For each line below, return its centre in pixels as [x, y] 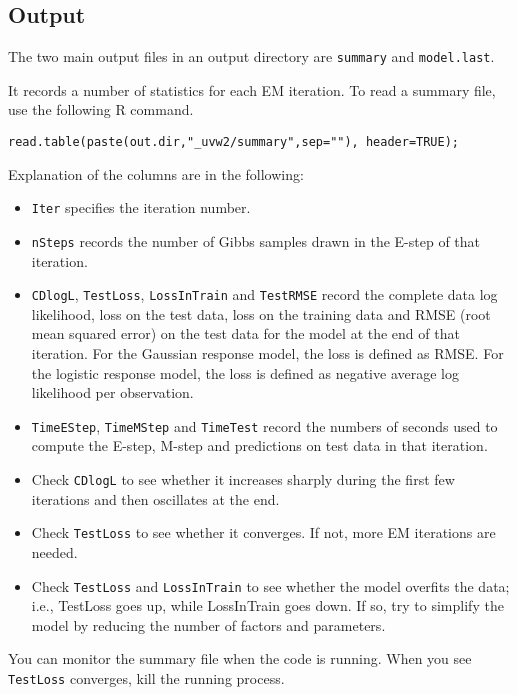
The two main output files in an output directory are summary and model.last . [251, 56]
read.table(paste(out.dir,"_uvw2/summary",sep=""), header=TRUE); [234, 142]
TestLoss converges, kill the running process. [146, 678]
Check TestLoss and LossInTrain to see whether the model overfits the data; [270, 585]
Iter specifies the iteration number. [141, 207]
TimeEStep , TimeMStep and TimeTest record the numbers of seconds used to [264, 425]
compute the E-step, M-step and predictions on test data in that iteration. [259, 445]
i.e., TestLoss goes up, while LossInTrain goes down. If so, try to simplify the [267, 605]
